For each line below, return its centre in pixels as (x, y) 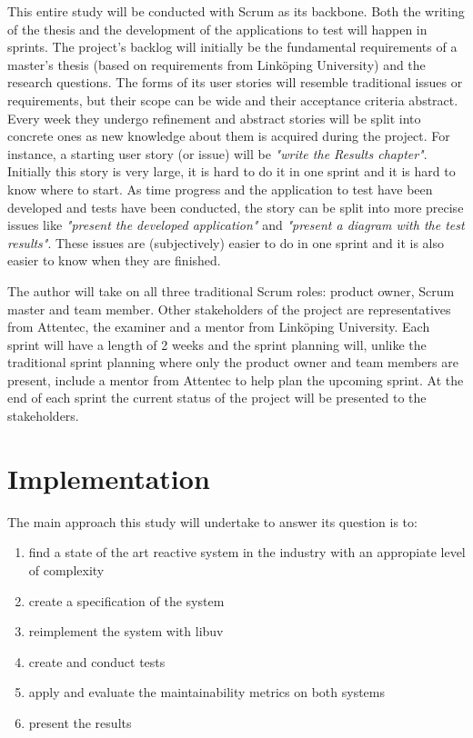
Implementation (109, 478)
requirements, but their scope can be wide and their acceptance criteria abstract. (233, 100)
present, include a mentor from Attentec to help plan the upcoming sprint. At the (236, 379)
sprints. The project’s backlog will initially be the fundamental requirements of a (232, 47)
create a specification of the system (126, 600)
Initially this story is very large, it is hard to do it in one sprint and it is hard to (231, 171)
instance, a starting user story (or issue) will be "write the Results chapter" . (217, 153)
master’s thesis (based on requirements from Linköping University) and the (216, 64)
